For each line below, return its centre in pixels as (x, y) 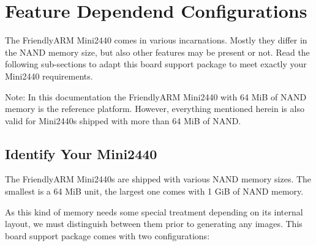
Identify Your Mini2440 (81, 153)
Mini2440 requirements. (49, 76)
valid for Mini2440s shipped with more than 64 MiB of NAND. (123, 120)
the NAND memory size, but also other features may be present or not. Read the (157, 52)
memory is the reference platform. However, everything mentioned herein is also (155, 109)
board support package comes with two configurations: (107, 235)
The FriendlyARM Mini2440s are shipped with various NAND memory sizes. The (158, 179)
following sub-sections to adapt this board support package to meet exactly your (156, 64)
